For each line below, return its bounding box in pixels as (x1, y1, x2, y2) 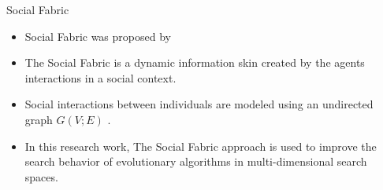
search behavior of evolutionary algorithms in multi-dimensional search (24, 153, 367, 170)
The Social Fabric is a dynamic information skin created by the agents (24, 54, 365, 71)
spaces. (24, 168, 58, 185)
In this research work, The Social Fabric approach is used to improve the (24, 137, 377, 154)
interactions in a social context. (24, 69, 177, 86)
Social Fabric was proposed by (24, 27, 171, 44)
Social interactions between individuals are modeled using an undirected (24, 96, 374, 112)
